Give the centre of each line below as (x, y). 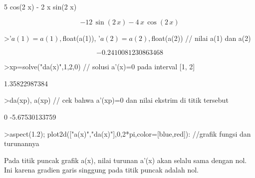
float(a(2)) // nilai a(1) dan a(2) (201, 38)
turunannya (22, 143)
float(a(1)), (79, 38)
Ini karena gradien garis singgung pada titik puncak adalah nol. (102, 170)
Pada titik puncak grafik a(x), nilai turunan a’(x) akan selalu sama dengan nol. (126, 160)
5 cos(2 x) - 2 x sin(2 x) (40, 6)
